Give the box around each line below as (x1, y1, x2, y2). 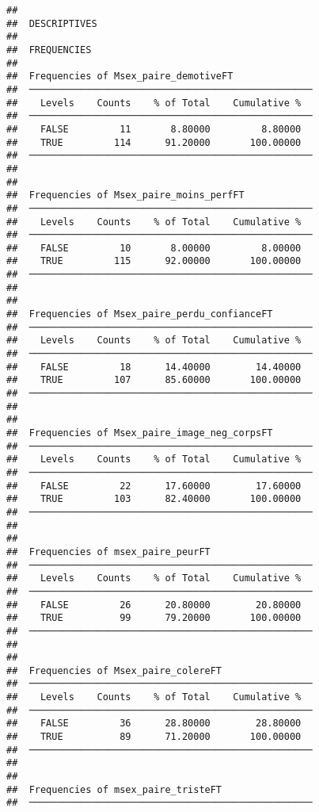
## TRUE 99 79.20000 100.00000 (6, 612, 302, 624)
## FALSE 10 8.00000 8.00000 (6, 242, 302, 254)
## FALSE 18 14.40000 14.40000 (6, 361, 302, 373)
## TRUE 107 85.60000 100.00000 (6, 374, 302, 386)
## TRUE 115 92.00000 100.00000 (6, 255, 302, 267)
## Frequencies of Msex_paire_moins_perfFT (6, 190, 245, 201)
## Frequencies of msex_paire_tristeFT (6, 783, 222, 795)
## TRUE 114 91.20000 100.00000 (6, 136, 302, 148)
